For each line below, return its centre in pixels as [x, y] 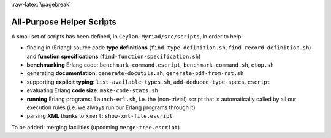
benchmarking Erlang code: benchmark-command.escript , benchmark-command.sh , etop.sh [150, 65]
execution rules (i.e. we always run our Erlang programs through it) [111, 107]
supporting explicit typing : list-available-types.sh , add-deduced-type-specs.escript [149, 82]
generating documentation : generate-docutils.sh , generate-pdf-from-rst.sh [135, 73]
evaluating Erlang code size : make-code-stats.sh [93, 90]
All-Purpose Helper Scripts [64, 22]
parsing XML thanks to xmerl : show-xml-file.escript [100, 116]
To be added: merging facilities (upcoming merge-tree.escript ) [96, 127]
